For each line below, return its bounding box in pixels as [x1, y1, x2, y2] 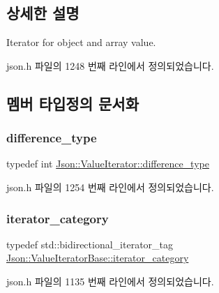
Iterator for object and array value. [6, 35, 156, 50]
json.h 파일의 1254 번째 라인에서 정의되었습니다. [6, 179, 214, 194]
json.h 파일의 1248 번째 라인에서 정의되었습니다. [6, 58, 214, 73]
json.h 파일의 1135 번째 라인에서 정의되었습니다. [6, 273, 214, 288]
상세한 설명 [6, 2, 80, 24]
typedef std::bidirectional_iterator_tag [6, 236, 174, 251]
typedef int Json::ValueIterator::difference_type [6, 156, 209, 171]
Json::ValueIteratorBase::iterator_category [6, 250, 189, 265]
